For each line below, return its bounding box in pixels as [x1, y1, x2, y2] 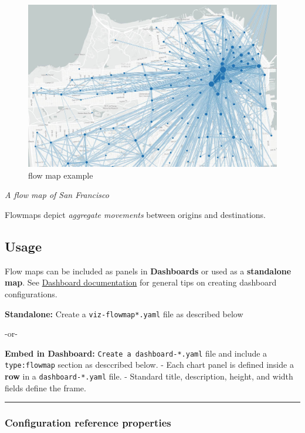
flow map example [28, 169, 93, 181]
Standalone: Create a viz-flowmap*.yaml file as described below [5, 307, 243, 320]
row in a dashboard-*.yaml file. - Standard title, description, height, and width [5, 370, 293, 382]
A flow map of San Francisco [5, 189, 109, 201]
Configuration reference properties [5, 415, 171, 430]
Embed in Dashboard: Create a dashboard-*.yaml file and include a [5, 347, 267, 359]
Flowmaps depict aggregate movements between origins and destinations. [5, 208, 266, 220]
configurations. [5, 287, 57, 300]
